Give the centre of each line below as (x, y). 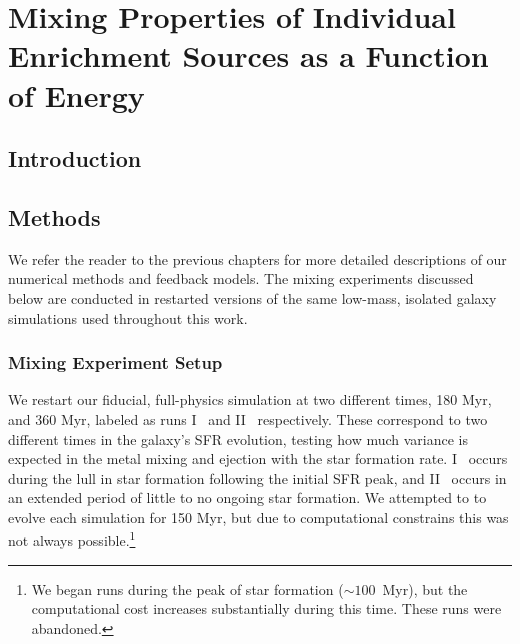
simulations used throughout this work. (128, 317)
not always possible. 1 (72, 539)
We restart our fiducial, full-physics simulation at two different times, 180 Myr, (250, 399)
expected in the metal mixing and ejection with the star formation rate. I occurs (258, 458)
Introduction (75, 158)
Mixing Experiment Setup (115, 362)
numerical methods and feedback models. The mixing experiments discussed (241, 278)
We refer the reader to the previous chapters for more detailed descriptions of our (257, 258)
